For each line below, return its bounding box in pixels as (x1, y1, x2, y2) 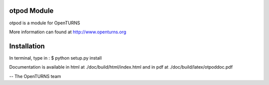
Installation (9, 42, 45, 50)
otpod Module (9, 6, 54, 15)
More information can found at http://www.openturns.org (9, 29, 127, 35)
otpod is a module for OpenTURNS (9, 20, 81, 26)
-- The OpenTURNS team (9, 73, 61, 79)
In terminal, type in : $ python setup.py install (9, 55, 102, 61)
